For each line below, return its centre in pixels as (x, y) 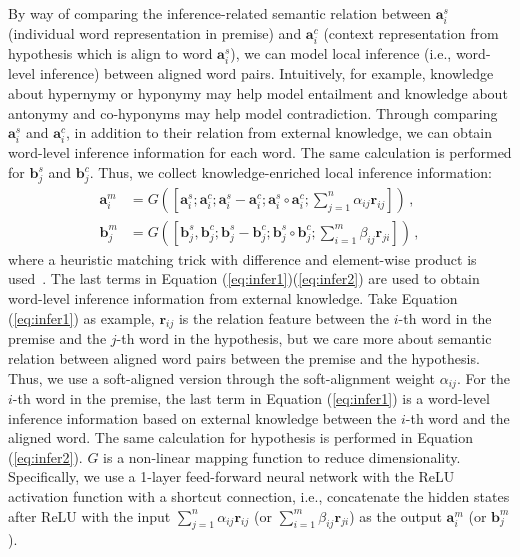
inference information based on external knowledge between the (202, 417)
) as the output (395, 515)
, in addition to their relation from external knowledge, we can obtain (279, 132)
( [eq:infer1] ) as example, (81, 317)
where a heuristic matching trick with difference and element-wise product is (242, 258)
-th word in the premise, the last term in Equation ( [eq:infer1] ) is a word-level (251, 398)
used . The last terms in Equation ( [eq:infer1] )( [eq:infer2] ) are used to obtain (244, 278)
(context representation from (411, 33)
